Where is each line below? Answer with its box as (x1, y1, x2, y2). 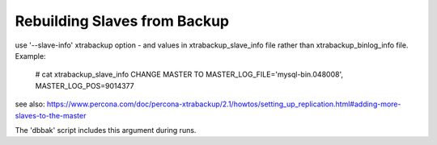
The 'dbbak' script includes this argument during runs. (15, 125, 197, 135)
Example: (15, 51, 46, 60)
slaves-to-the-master (15, 110, 87, 120)
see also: (15, 99, 45, 109)
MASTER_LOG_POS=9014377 (35, 81, 134, 90)
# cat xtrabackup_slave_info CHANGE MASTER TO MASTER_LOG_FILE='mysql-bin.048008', (35, 69, 344, 80)
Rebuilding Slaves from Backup (15, 12, 230, 30)
